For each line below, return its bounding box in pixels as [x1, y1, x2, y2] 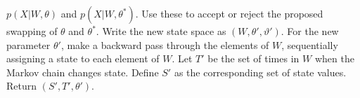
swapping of [6, 24, 58, 38]
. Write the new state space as [96, 24, 226, 38]
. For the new [281, 24, 339, 38]
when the [314, 51, 354, 66]
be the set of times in [207, 51, 300, 66]
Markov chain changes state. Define [6, 64, 159, 79]
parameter [6, 37, 51, 52]
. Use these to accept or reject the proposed [135, 6, 323, 20]
